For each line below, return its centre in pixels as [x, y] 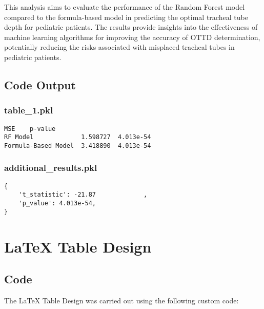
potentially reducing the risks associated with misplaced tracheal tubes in [119, 47]
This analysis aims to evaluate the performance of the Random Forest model [125, 7]
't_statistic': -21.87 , [83, 195]
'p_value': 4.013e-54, [57, 204]
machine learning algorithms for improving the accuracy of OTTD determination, [132, 37]
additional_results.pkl [51, 168]
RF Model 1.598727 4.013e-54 [78, 137]
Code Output [40, 84]
